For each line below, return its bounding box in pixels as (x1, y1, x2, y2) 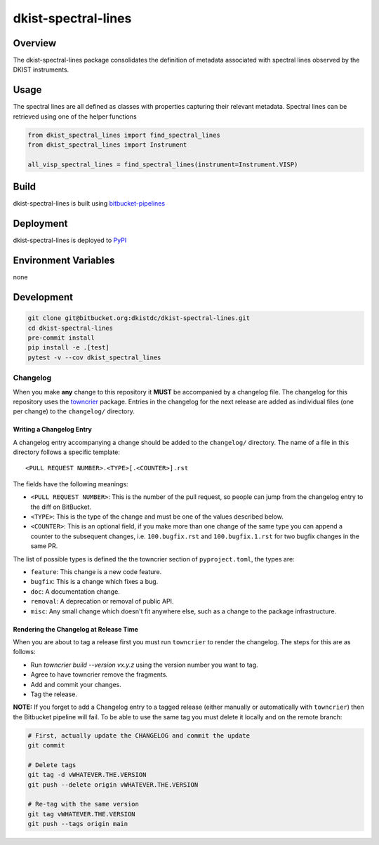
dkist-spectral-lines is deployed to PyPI (13, 236, 127, 245)
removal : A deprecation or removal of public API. (30, 597, 174, 606)
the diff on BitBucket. (30, 503, 91, 511)
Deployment (13, 218, 68, 229)
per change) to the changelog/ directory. (13, 407, 135, 415)
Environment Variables (13, 255, 115, 267)
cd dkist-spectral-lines (27, 324, 114, 332)
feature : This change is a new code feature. (30, 567, 162, 575)
